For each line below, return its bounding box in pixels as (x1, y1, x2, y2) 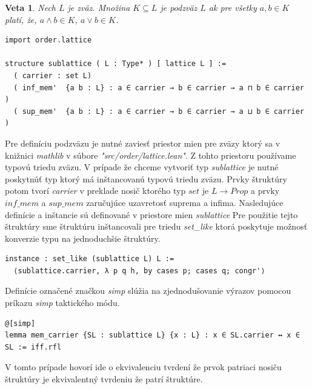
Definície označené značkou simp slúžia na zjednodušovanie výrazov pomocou (5, 284, 291, 297)
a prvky (251, 184, 280, 197)
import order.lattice (5, 36, 92, 45)
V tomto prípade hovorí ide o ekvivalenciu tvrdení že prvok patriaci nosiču (5, 361, 282, 373)
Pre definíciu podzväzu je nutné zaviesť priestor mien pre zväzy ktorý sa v (5, 136, 280, 149)
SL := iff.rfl (5, 342, 62, 351)
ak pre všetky (208, 1, 257, 13)
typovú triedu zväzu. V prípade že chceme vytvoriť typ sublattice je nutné (5, 161, 279, 173)
